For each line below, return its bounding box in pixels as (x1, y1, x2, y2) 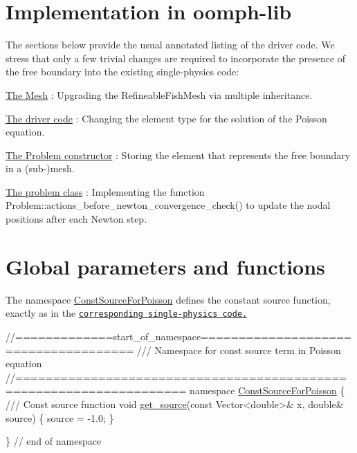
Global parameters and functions (6, 252, 325, 280)
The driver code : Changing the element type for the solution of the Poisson (6, 111, 327, 125)
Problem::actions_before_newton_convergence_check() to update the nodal (6, 198, 331, 212)
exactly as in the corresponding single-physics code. (6, 306, 248, 320)
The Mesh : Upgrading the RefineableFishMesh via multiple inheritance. (6, 87, 313, 102)
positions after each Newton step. (6, 212, 147, 226)
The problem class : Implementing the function (6, 184, 205, 198)
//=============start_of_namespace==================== (6, 329, 352, 344)
